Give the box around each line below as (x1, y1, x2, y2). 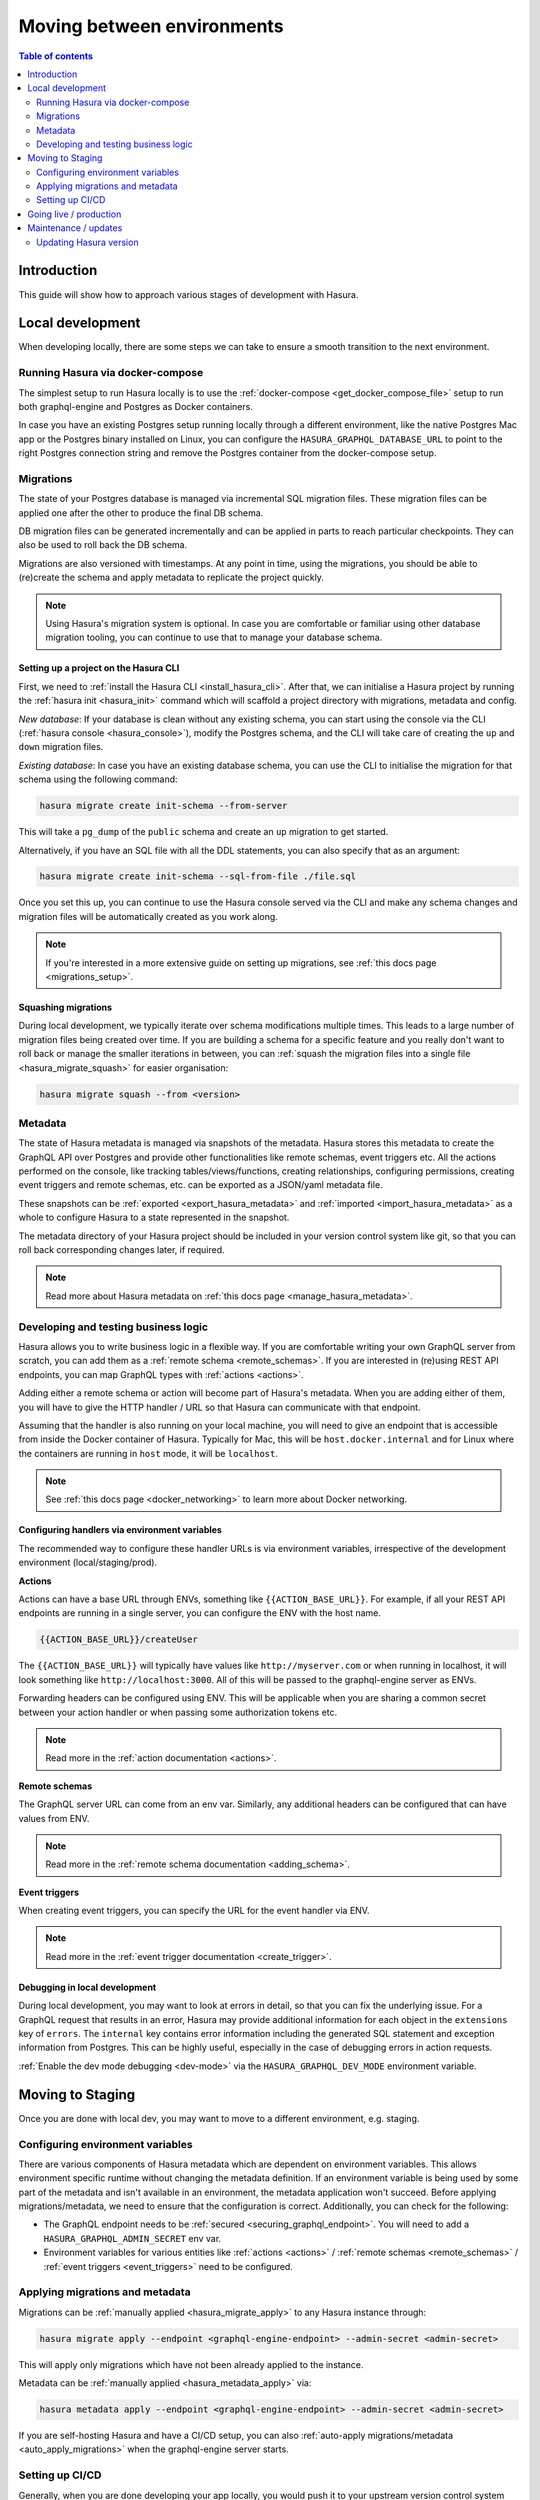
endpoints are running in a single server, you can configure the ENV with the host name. (18, 1607, 382, 1619)
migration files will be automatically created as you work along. (18, 910, 279, 922)
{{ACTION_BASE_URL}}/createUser (39, 1634, 199, 1645)
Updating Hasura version (36, 236, 139, 248)
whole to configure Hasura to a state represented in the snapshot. (18, 1211, 290, 1224)
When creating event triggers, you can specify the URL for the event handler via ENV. (18, 1905, 370, 1917)
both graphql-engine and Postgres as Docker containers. (18, 400, 254, 412)
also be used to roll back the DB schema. (18, 539, 188, 551)
